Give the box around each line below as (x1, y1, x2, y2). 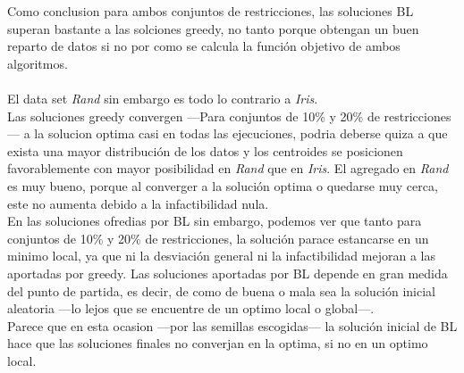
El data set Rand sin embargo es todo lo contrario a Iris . (7, 88, 318, 107)
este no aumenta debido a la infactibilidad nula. (7, 194, 269, 212)
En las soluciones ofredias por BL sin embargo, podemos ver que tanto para (7, 211, 422, 230)
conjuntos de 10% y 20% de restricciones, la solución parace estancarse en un (7, 228, 429, 247)
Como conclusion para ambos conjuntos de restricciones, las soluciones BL (7, 2, 414, 20)
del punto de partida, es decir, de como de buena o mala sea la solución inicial (7, 281, 436, 300)
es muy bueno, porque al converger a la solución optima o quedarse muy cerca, (7, 176, 438, 195)
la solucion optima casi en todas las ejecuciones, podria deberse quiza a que (34, 124, 448, 143)
